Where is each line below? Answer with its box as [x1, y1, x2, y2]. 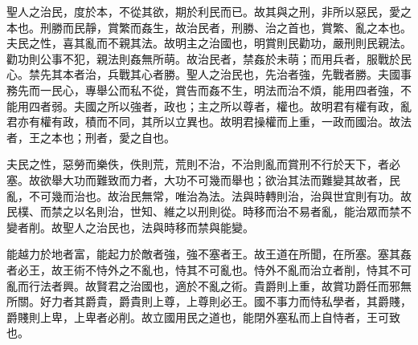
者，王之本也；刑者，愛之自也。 [6, 128, 175, 145]
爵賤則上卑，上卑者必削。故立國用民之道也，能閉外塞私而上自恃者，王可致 [6, 308, 400, 325]
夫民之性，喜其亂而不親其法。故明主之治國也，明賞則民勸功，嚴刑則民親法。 [6, 34, 412, 51]
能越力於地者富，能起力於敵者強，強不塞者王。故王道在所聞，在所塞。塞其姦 [6, 246, 412, 262]
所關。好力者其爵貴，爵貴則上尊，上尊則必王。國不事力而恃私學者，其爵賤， [6, 293, 412, 310]
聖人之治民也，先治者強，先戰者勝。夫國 [186, 66, 400, 83]
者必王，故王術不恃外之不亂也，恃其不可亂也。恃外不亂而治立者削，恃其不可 [6, 261, 412, 278]
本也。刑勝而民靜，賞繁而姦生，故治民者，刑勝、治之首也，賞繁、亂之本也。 [6, 18, 412, 35]
